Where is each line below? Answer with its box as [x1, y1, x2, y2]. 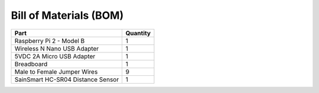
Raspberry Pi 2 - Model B [14, 36, 85, 45]
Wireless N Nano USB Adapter [14, 44, 99, 52]
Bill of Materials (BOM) [11, 9, 124, 22]
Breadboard [14, 59, 48, 68]
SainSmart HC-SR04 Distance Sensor [14, 75, 119, 84]
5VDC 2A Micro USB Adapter [14, 52, 96, 60]
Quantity [125, 29, 151, 37]
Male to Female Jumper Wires [14, 68, 98, 76]
